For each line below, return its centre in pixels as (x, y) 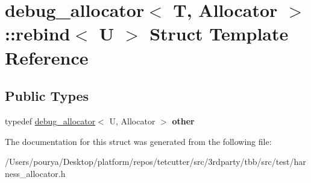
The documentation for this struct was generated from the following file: (138, 141)
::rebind (38, 34)
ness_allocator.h (35, 173)
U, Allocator (132, 120)
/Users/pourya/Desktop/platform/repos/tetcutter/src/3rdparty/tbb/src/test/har (155, 162)
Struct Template (219, 34)
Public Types (47, 96)
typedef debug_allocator (50, 120)
